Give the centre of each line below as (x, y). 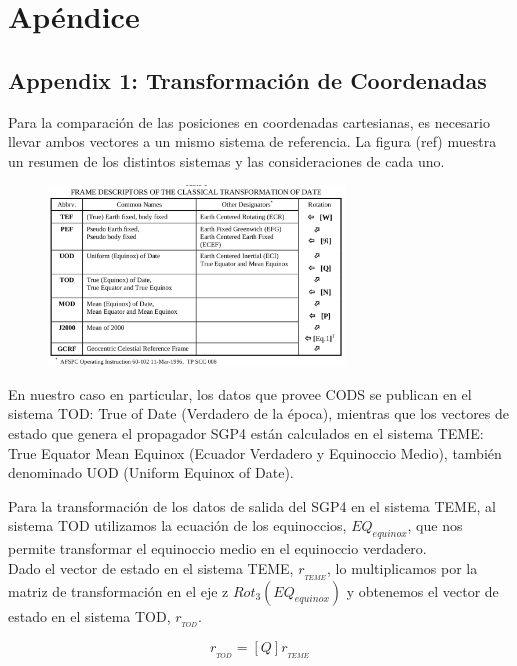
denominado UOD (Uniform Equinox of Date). (151, 472)
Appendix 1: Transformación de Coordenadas (247, 79)
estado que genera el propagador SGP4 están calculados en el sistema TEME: (246, 433)
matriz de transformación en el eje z (118, 590)
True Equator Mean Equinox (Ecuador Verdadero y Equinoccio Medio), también (255, 452)
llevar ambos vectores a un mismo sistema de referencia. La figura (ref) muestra (252, 141)
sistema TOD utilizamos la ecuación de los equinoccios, (177, 525)
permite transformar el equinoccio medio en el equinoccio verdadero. (217, 548)
